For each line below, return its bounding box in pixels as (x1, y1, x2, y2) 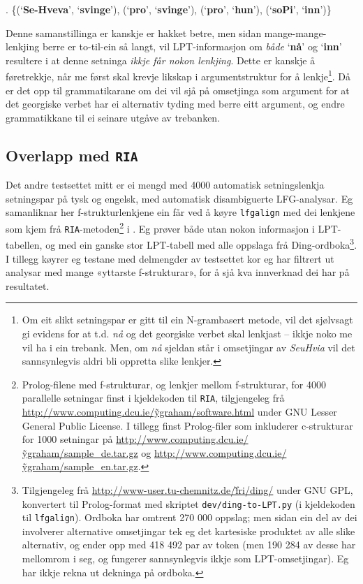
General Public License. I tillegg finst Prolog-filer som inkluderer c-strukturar (22, 418, 353, 432)
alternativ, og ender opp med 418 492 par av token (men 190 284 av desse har (22, 537, 356, 552)
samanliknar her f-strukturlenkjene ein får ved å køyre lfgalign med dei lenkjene (6, 205, 355, 219)
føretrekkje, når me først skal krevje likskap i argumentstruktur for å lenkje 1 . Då (6, 67, 351, 84)
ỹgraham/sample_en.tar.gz (22, 459, 138, 474)
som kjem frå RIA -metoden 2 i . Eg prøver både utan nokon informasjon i (6, 219, 315, 235)
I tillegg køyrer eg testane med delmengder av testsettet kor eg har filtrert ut (6, 251, 334, 265)
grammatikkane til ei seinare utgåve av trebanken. (6, 110, 221, 124)
